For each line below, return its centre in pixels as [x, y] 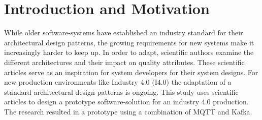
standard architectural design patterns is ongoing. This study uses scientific [121, 92]
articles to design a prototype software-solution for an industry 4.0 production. [126, 102]
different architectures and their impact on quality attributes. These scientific [124, 62]
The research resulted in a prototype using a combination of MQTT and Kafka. [128, 111]
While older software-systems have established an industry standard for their [124, 33]
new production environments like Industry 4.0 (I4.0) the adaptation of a [118, 82]
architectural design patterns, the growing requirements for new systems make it [129, 42]
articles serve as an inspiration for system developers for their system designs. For [131, 72]
